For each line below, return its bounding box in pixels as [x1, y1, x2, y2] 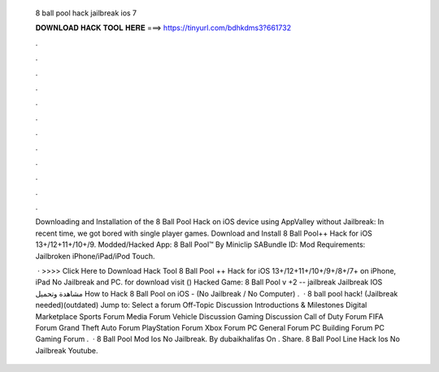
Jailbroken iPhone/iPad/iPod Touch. [35, 251, 155, 261]
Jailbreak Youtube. [35, 345, 98, 355]
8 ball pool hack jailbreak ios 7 [35, 8, 137, 18]
